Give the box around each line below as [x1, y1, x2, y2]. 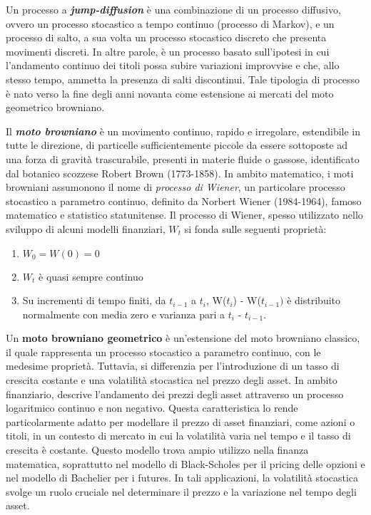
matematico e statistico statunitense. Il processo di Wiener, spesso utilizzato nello [6, 207, 363, 222]
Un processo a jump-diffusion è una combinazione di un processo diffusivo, [6, 2, 341, 16]
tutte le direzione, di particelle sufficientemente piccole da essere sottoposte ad [6, 137, 348, 152]
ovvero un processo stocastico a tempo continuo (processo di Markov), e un [6, 16, 335, 31]
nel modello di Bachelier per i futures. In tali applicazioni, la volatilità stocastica [6, 470, 359, 485]
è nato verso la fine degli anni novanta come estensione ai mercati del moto [6, 85, 334, 100]
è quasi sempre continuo [39, 269, 143, 283]
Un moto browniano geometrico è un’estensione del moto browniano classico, [6, 331, 360, 345]
